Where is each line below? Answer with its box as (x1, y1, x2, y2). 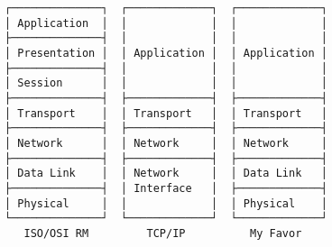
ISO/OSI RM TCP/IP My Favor (23, 226, 302, 240)
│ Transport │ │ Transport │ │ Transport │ (5, 106, 327, 120)
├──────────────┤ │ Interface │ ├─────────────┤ (5, 181, 327, 195)
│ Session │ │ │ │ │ (5, 77, 327, 90)
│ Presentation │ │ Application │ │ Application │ (5, 46, 327, 59)
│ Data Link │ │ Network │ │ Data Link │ (5, 167, 327, 180)
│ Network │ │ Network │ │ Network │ (5, 136, 327, 150)
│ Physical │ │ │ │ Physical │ (5, 197, 327, 210)
